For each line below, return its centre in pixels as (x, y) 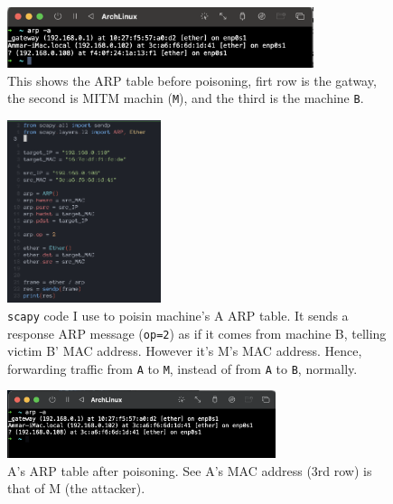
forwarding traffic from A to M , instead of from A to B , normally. (182, 368)
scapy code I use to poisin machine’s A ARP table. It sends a (178, 315)
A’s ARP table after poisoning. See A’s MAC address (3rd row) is (190, 470)
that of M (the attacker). (76, 488)
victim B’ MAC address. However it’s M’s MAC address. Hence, (185, 351)
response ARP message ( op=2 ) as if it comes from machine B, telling (197, 333)
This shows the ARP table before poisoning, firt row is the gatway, (192, 80)
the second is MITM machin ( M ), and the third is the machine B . (186, 98)
